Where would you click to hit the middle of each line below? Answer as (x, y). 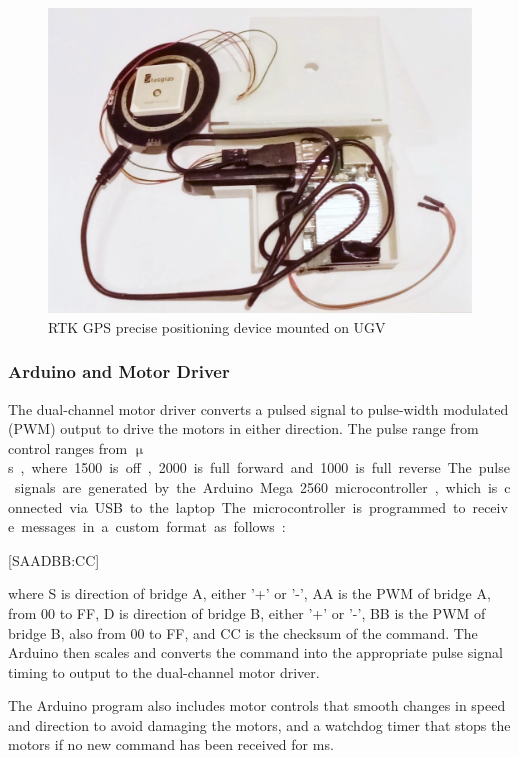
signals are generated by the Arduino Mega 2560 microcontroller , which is (256, 486)
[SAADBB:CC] (54, 559)
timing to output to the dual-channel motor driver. (164, 671)
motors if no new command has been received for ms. (171, 744)
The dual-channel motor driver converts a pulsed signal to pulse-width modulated (258, 408)
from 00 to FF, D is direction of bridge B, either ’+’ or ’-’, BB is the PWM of (247, 612)
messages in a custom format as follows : (153, 526)
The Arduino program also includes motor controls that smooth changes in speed (257, 705)
